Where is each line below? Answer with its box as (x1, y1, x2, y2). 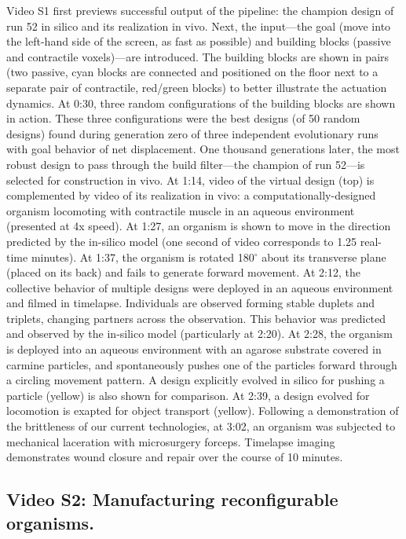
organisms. (6, 510, 94, 534)
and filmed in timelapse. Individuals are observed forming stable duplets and (6, 295, 375, 311)
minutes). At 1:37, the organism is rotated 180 (31, 248, 254, 265)
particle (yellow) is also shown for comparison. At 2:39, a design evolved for (6, 387, 370, 403)
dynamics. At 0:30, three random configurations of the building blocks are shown (6, 94, 396, 111)
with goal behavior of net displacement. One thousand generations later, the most (6, 141, 400, 157)
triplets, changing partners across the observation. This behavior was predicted (6, 310, 386, 326)
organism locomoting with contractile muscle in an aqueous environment (6, 202, 355, 218)
